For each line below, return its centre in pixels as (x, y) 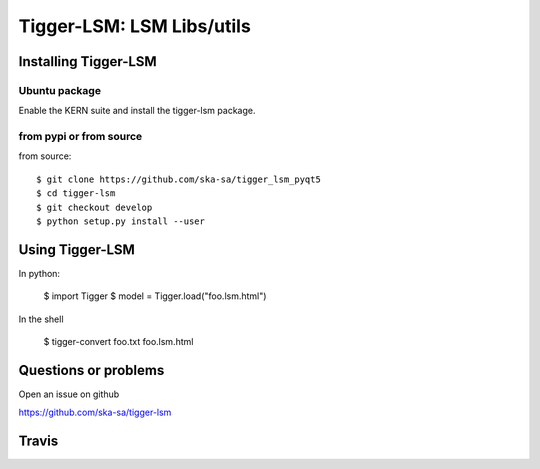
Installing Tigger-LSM (87, 61)
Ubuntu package (60, 90)
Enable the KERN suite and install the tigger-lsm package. (137, 111)
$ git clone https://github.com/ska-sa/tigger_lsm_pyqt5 (179, 179)
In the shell (41, 319)
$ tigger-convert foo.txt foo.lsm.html (118, 342)
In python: (39, 273)
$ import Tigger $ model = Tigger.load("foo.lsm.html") (155, 296)
